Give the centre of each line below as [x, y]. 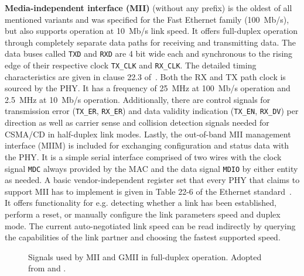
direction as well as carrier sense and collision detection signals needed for [137, 123]
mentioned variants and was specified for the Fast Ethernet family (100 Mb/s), [147, 19]
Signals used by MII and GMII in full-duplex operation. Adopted [145, 256]
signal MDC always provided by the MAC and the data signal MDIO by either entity [151, 168]
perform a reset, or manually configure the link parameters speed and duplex [143, 214]
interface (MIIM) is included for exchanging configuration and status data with [147, 145]
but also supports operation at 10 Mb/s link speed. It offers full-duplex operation [151, 31]
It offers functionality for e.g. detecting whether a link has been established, [141, 203]
